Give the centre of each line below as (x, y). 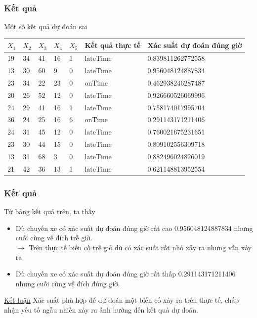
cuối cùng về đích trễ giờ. (54, 238)
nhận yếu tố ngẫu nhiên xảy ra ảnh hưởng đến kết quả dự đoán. (101, 309)
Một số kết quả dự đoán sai (46, 26)
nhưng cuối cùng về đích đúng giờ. (68, 283)
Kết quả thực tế (113, 45)
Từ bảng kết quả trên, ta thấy (50, 211)
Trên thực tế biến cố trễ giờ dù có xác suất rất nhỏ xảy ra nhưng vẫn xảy (140, 247)
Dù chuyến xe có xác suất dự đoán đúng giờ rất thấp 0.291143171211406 (126, 274)
